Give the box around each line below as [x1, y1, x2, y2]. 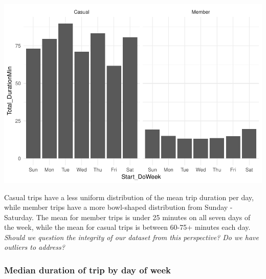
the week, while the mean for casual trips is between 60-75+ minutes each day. [4, 222, 251, 232]
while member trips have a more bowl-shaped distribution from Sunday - [4, 202, 233, 212]
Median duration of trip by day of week [4, 264, 171, 276]
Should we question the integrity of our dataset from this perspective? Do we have [4, 231, 259, 242]
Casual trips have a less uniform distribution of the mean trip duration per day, [4, 191, 254, 202]
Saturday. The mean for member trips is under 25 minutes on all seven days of [4, 211, 251, 222]
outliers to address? [4, 242, 65, 252]
